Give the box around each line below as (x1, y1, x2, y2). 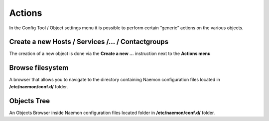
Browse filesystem (9, 63, 69, 72)
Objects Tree (9, 97, 50, 105)
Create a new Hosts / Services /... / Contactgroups (9, 38, 169, 46)
